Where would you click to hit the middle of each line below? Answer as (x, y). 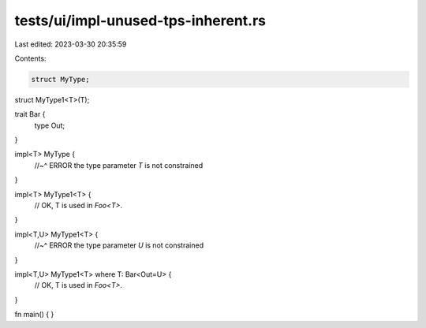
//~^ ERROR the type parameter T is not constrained (119, 165)
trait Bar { (30, 114)
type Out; (50, 125)
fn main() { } (34, 315)
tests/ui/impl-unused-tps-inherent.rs (140, 20)
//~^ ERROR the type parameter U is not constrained (119, 245)
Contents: (30, 58)
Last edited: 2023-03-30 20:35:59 (71, 44)
